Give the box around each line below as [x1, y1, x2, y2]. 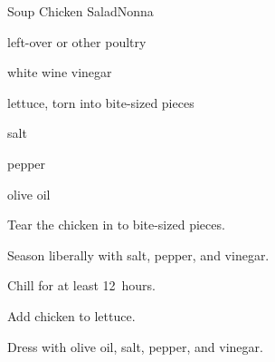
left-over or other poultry [7, 32, 147, 51]
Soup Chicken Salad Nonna [7, 2, 154, 20]
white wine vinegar [7, 63, 112, 82]
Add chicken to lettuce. [7, 306, 136, 325]
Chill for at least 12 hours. [7, 276, 156, 295]
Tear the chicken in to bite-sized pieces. [7, 215, 225, 234]
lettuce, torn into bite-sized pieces [7, 93, 194, 112]
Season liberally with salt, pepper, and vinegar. [7, 245, 270, 264]
